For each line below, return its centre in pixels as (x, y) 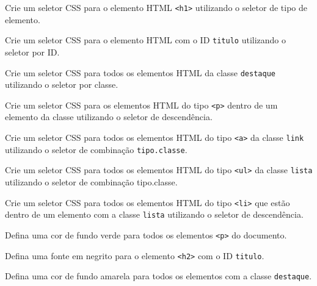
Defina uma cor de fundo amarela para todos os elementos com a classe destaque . (158, 276)
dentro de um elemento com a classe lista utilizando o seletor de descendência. (154, 214)
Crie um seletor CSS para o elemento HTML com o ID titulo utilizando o (145, 40)
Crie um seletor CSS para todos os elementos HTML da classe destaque (140, 72)
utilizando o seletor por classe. (62, 84)
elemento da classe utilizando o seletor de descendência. (109, 117)
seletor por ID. (32, 52)
